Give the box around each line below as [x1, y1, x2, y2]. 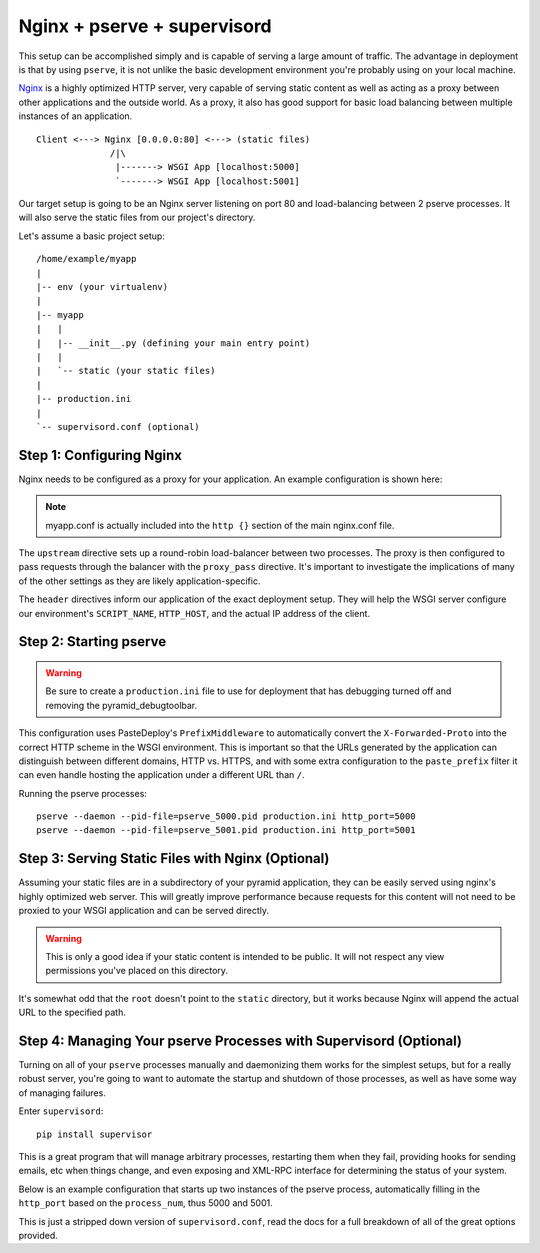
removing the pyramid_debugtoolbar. [45, 699, 198, 711]
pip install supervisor [36, 1128, 153, 1140]
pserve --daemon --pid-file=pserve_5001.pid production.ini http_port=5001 [36, 825, 416, 836]
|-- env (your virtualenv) [36, 281, 169, 293]
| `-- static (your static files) [36, 365, 216, 377]
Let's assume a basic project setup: [18, 230, 165, 242]
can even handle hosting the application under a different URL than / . [18, 769, 305, 781]
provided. [18, 1229, 59, 1241]
